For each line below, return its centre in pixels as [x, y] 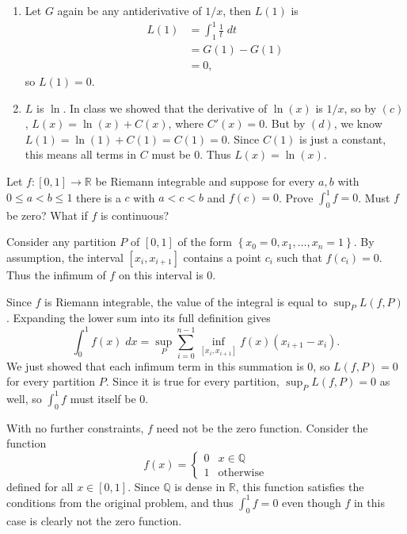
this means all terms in [81, 154]
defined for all [40, 486]
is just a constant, [343, 138]
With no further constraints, [75, 427]
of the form [205, 242]
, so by [360, 108]
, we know [358, 123]
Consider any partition [61, 242]
